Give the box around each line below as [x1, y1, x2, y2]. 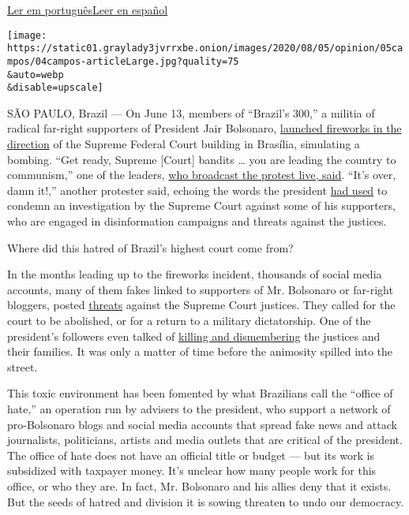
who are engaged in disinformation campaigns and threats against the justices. [7, 213, 387, 230]
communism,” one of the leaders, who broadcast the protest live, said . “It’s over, [7, 166, 396, 183]
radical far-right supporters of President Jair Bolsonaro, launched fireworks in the [7, 120, 402, 136]
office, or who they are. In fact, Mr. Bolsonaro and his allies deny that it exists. [7, 477, 392, 494]
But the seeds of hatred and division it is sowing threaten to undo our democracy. [7, 493, 404, 509]
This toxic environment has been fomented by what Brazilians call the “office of [7, 385, 393, 401]
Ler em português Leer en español [7, 2, 168, 17]
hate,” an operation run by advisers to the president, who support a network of [7, 400, 391, 416]
